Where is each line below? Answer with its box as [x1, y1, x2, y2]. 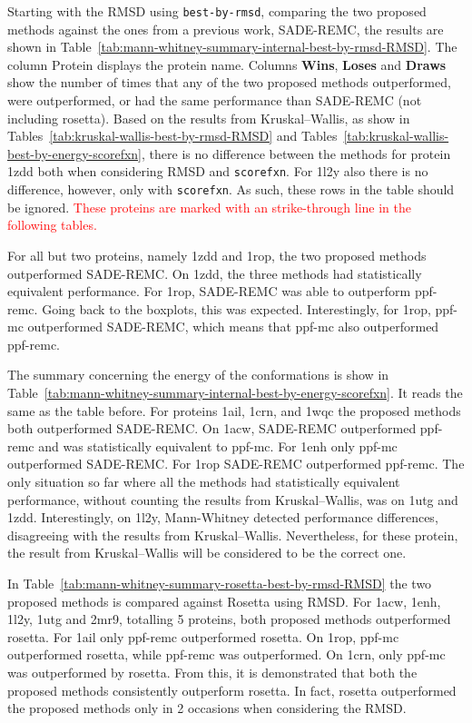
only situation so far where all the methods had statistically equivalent [7, 472, 400, 491]
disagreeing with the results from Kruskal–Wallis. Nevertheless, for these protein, [7, 525, 458, 544]
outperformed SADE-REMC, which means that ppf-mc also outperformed [27, 317, 439, 336]
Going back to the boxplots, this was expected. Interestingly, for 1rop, [42, 299, 431, 318]
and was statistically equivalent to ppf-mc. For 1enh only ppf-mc [38, 436, 398, 455]
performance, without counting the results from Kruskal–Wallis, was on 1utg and [7, 490, 458, 509]
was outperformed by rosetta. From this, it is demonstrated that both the [7, 662, 418, 681]
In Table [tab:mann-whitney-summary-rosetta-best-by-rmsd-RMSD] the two [7, 574, 432, 592]
